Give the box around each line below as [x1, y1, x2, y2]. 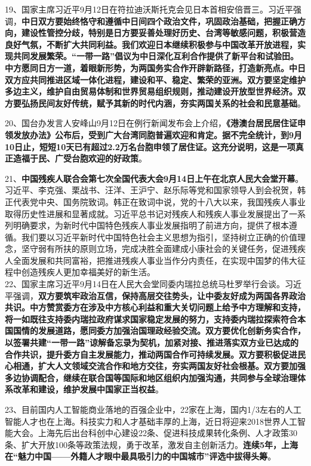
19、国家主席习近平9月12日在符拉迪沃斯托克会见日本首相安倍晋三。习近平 [5, 3, 293, 15]
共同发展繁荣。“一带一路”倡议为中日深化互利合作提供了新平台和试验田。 [13, 50, 298, 62]
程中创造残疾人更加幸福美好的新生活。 [5, 266, 155, 278]
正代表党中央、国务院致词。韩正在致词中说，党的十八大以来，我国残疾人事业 [5, 195, 306, 208]
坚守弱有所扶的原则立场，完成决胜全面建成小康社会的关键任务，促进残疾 [21, 242, 306, 255]
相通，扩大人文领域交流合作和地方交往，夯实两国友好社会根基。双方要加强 [13, 360, 306, 372]
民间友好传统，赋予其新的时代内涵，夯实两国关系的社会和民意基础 [38, 96, 297, 109]
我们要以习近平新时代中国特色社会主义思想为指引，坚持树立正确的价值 [21, 230, 297, 243]
